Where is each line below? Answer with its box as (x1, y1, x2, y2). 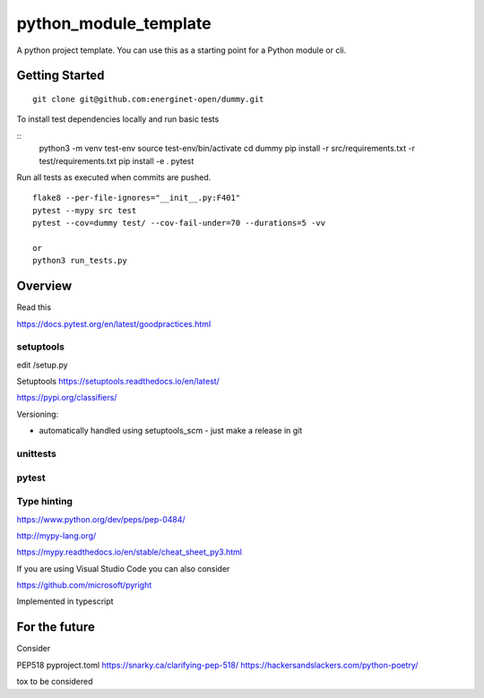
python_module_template (16, 13, 212, 33)
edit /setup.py (16, 359, 68, 370)
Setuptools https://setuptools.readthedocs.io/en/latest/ (16, 376, 220, 387)
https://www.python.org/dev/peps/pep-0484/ (16, 513, 186, 524)
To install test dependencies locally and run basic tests (16, 114, 220, 125)
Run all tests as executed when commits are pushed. (16, 171, 212, 183)
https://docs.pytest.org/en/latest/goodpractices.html (16, 318, 212, 329)
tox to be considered (16, 676, 93, 687)
